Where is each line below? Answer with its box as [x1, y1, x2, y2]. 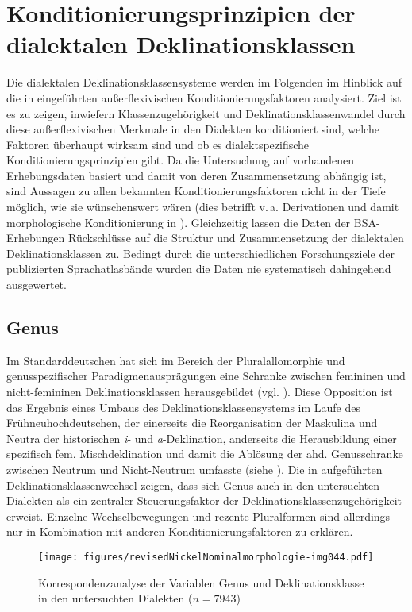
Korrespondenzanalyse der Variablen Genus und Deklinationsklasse [38, 574, 364, 591]
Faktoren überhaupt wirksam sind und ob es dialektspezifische [6, 136, 310, 152]
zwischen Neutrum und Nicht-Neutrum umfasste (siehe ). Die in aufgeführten [6, 460, 383, 477]
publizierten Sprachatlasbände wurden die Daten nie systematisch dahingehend [6, 260, 391, 277]
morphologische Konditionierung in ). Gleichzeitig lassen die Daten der [6, 214, 351, 230]
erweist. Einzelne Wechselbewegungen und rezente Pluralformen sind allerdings [6, 507, 391, 524]
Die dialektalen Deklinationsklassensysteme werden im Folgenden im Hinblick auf [6, 74, 402, 90]
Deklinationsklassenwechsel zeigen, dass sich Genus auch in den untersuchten [6, 476, 379, 493]
